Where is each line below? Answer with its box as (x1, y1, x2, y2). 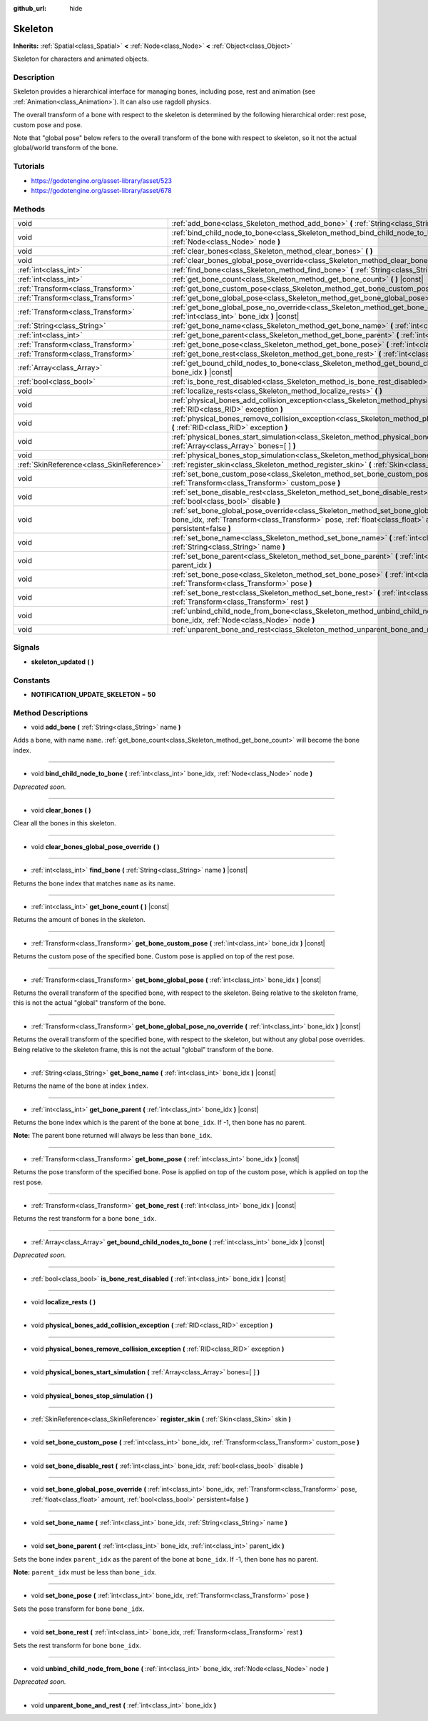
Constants (13, 675, 51, 685)
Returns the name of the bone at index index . (13, 1081, 149, 1090)
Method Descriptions (13, 708, 88, 718)
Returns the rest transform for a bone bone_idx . (13, 1214, 157, 1223)
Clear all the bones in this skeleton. (13, 819, 117, 828)
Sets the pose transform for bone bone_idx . (13, 1605, 145, 1613)
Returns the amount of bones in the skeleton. (13, 916, 146, 924)
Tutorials (13, 162, 46, 172)
